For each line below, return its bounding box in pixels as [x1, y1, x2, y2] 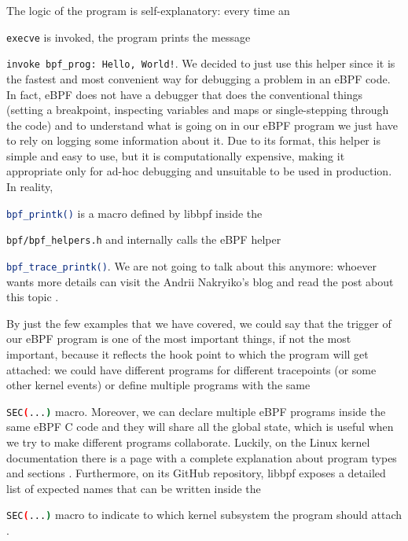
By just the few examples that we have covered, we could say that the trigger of [6, 315, 391, 331]
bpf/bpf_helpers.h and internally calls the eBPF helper [6, 231, 281, 248]
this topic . [6, 289, 59, 305]
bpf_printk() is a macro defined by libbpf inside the [6, 204, 263, 221]
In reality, [6, 178, 53, 195]
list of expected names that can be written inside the [6, 480, 261, 496]
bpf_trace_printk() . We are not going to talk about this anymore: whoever [6, 257, 377, 274]
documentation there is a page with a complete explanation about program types [6, 449, 397, 466]
